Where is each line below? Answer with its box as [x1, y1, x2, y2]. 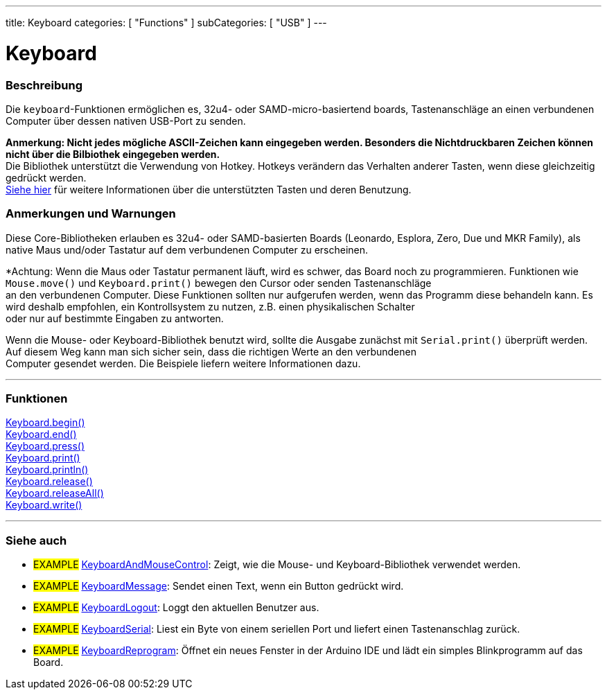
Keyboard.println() [6, 464, 89, 476]
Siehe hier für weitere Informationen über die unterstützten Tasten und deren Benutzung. [6, 183, 412, 195]
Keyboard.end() [6, 428, 77, 441]
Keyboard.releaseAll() [6, 487, 104, 500]
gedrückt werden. [6, 171, 87, 184]
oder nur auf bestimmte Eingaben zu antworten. [6, 312, 224, 324]
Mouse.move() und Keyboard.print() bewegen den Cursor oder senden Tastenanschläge [6, 276, 432, 289]
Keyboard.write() [6, 499, 82, 511]
